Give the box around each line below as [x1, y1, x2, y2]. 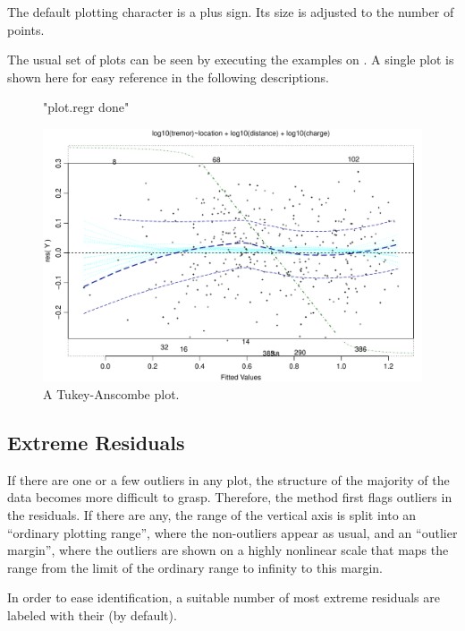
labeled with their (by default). [7, 605, 177, 624]
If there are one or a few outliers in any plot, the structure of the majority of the [7, 470, 450, 489]
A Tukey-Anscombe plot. [43, 384, 180, 403]
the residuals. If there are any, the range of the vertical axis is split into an [7, 505, 417, 524]
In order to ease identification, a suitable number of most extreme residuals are [7, 588, 440, 607]
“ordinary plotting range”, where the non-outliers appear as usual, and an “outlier [7, 523, 458, 541]
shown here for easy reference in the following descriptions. [7, 67, 329, 86]
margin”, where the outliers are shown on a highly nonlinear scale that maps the [7, 541, 449, 559]
